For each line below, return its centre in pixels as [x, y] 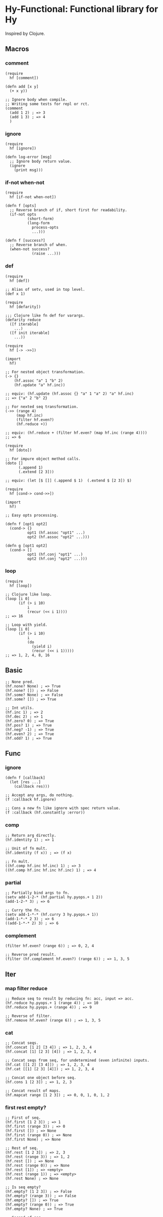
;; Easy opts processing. [32, 515]
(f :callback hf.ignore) [31, 800]
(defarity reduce [23, 320]
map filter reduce [27, 988]
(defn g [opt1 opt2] [27, 545]
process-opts [45, 228]
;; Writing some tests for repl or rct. [48, 104]
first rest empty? [26, 1108]
